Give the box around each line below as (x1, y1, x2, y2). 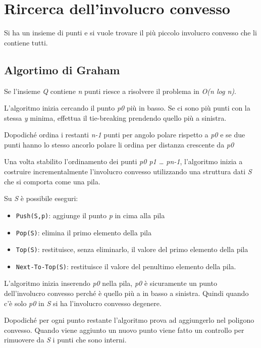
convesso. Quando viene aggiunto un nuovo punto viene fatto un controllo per (4, 324, 244, 335)
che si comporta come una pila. (4, 176, 100, 186)
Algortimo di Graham (4, 62, 120, 77)
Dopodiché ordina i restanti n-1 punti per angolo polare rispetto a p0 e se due (4, 129, 245, 140)
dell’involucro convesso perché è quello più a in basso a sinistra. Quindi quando (4, 288, 249, 299)
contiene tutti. (4, 37, 48, 47)
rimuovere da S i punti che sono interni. (4, 334, 127, 345)
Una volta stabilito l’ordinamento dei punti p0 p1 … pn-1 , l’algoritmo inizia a (4, 156, 243, 167)
